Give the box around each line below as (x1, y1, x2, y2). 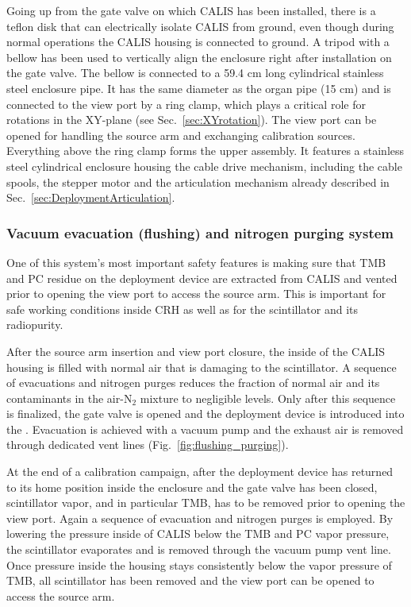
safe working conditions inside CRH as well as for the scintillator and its (6, 300, 359, 317)
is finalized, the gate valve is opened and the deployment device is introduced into (6, 405, 405, 422)
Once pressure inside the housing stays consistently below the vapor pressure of (6, 556, 392, 573)
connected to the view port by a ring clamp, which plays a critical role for (6, 95, 366, 112)
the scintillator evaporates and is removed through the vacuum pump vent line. (6, 541, 391, 558)
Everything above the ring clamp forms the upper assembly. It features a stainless (6, 142, 405, 159)
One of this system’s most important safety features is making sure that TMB (6, 253, 386, 270)
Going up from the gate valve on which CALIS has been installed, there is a (6, 2, 376, 18)
